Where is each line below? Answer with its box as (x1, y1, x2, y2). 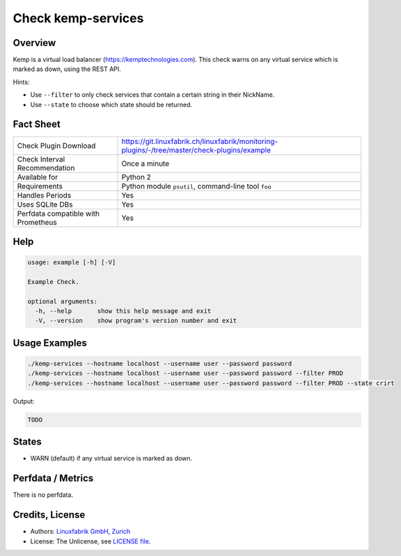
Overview (13, 37, 56, 49)
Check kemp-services (13, 10, 144, 26)
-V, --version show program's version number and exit (35, 317, 237, 325)
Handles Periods (17, 190, 72, 200)
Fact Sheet (13, 118, 61, 130)
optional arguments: (27, 297, 97, 305)
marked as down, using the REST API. (13, 65, 121, 73)
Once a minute (121, 159, 170, 168)
